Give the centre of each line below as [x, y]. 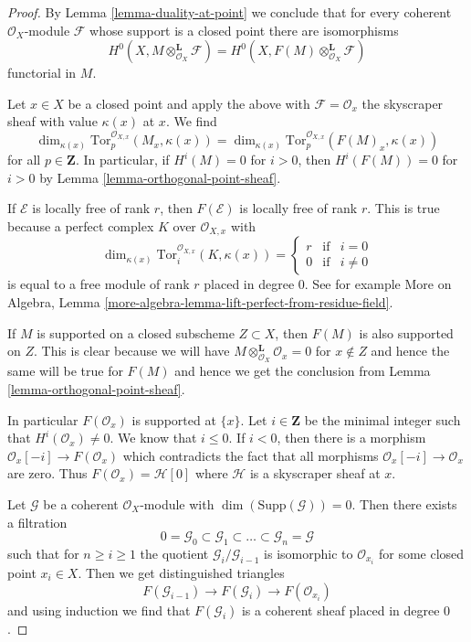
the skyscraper [403, 103]
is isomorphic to [309, 553]
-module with [177, 503]
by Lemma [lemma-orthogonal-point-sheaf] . [160, 177]
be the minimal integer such [382, 419]
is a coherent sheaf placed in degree [340, 610]
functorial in [42, 73]
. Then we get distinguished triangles [181, 573]
